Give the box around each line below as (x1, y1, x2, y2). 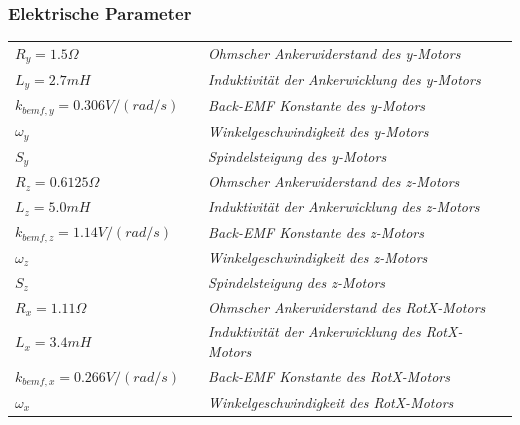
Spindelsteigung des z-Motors (208, 271, 386, 292)
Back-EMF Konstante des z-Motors (208, 221, 424, 242)
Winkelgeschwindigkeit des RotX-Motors (208, 391, 454, 412)
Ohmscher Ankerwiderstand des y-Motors (208, 43, 461, 64)
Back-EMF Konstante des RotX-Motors (208, 366, 450, 387)
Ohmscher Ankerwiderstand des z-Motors (208, 171, 460, 192)
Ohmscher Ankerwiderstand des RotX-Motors (208, 296, 486, 317)
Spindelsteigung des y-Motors (208, 146, 387, 167)
